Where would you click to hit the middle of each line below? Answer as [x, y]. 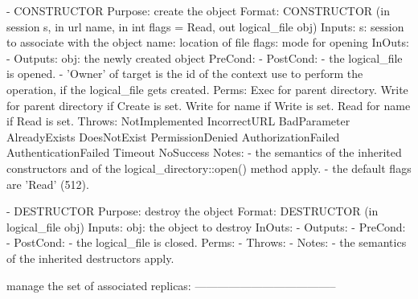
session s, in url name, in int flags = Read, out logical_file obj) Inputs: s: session [205, 26]
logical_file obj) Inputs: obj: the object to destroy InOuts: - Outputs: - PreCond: [206, 226]
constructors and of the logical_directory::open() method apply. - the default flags [209, 168]
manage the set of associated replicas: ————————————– [171, 285]
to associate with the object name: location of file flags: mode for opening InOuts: [208, 42]
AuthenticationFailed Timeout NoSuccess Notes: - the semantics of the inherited [204, 152]
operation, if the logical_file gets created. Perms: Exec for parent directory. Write [207, 89]
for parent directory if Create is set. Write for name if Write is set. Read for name [209, 105]
